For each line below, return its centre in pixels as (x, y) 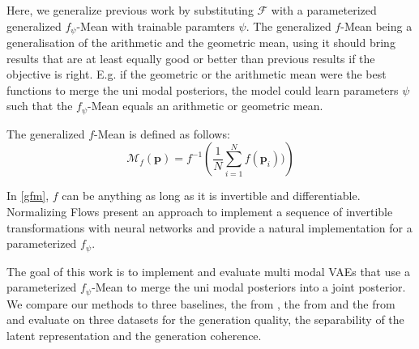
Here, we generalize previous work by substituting (130, 10)
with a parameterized (324, 10)
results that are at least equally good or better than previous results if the (191, 58)
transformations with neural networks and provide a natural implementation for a (209, 227)
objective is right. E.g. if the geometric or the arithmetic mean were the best (197, 74)
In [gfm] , (28, 196)
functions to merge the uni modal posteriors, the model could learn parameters (203, 89)
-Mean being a (376, 26)
